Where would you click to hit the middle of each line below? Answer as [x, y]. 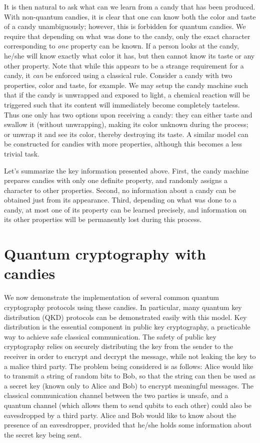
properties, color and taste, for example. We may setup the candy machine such [126, 85]
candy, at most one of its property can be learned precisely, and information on [125, 209]
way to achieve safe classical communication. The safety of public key [110, 336]
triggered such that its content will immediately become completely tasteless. [122, 104]
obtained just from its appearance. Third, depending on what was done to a [120, 200]
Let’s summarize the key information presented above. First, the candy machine [126, 170]
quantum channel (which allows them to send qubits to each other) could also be [128, 405]
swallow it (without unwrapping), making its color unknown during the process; [126, 124]
